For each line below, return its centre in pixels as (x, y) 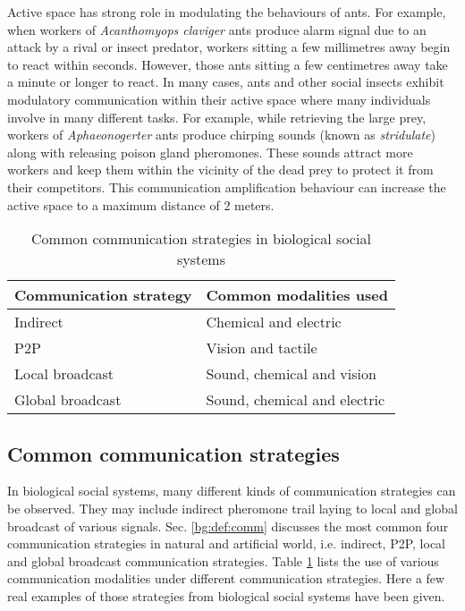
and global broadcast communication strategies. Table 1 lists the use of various (223, 560)
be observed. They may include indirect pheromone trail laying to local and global (232, 508)
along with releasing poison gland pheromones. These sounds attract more (210, 152)
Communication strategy (103, 295)
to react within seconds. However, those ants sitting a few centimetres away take (228, 64)
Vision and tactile (262, 348)
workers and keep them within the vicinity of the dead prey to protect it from (220, 170)
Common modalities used (297, 295)
